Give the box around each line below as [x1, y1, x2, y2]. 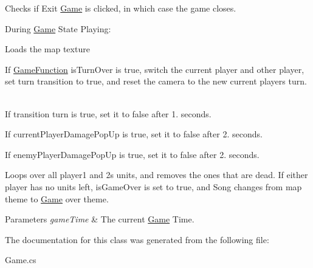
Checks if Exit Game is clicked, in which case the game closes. [5, 2, 236, 14]
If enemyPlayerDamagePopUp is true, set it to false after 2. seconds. [5, 148, 260, 160]
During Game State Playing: [5, 22, 111, 35]
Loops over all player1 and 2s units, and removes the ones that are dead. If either [5, 168, 308, 181]
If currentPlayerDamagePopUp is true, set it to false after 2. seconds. [5, 128, 263, 140]
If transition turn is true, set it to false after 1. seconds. [5, 107, 212, 120]
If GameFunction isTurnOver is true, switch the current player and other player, [5, 63, 304, 75]
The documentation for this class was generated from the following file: [5, 233, 269, 246]
